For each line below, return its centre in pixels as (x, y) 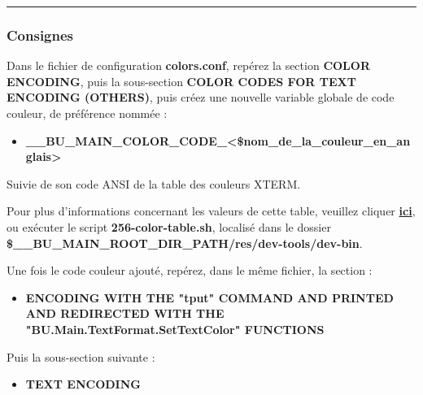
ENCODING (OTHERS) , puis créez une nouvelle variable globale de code (201, 97)
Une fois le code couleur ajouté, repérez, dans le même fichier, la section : (190, 270)
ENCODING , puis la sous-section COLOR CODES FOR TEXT (181, 81)
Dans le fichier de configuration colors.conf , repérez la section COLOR (188, 65)
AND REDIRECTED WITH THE (125, 313)
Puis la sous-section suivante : (81, 356)
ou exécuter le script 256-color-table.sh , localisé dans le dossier (169, 226)
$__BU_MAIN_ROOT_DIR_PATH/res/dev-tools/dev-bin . (185, 243)
